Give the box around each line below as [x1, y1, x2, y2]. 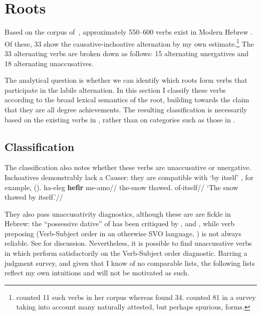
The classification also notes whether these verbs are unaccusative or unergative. [5, 162, 251, 173]
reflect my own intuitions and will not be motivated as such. [5, 267, 189, 278]
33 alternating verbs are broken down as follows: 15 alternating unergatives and [5, 48, 249, 58]
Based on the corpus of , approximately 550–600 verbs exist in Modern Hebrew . [5, 27, 252, 37]
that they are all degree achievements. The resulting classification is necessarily [5, 104, 247, 114]
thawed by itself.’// [5, 192, 63, 202]
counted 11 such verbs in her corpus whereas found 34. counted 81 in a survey [16, 291, 256, 302]
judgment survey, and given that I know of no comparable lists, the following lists [5, 257, 255, 268]
